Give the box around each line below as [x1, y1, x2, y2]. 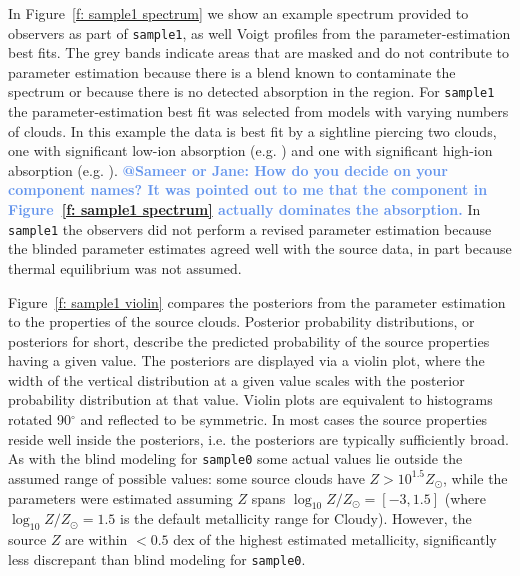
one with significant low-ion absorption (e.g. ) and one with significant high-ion [8, 140, 493, 161]
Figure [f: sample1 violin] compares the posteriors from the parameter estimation [8, 291, 506, 312]
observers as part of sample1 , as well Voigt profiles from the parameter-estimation [8, 22, 511, 43]
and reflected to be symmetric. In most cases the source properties [80, 409, 488, 430]
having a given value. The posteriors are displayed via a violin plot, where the [8, 350, 485, 371]
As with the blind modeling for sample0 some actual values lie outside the [8, 448, 463, 469]
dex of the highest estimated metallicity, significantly [173, 529, 497, 550]
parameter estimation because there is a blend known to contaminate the [8, 61, 456, 82]
